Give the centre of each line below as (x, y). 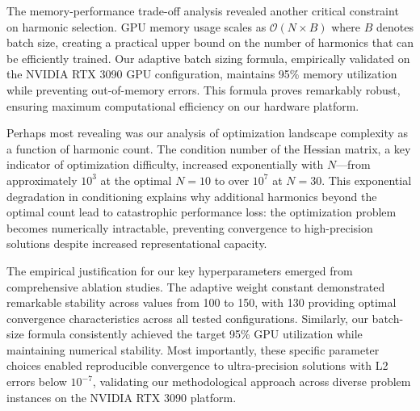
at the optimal (136, 180)
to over (232, 180)
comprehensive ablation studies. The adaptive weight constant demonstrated (196, 286)
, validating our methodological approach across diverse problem (252, 382)
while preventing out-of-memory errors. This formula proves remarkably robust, (204, 89)
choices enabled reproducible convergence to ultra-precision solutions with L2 (197, 365)
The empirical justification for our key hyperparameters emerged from (180, 270)
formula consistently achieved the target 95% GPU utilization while (195, 334)
